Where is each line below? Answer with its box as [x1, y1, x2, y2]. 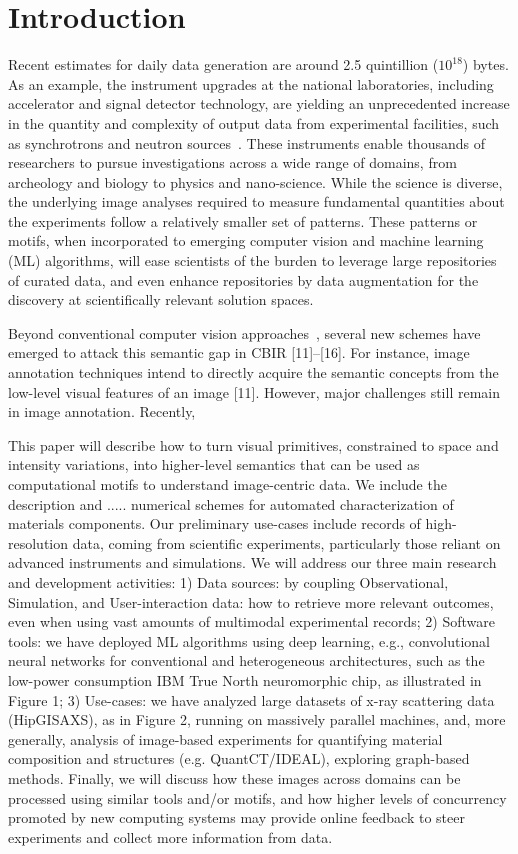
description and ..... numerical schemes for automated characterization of [8, 493, 454, 514]
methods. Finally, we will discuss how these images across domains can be [8, 767, 461, 788]
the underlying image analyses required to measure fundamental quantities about [8, 191, 505, 212]
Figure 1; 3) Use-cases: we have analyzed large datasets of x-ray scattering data [8, 689, 495, 710]
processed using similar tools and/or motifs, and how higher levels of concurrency [8, 787, 507, 808]
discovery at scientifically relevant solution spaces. [8, 289, 314, 310]
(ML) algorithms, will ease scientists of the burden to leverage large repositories [8, 250, 497, 271]
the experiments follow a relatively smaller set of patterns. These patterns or [8, 210, 478, 231]
